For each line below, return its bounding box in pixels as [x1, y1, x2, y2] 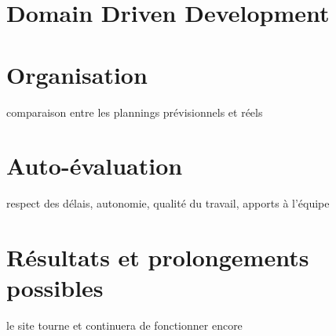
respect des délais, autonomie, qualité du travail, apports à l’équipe [6, 195, 330, 211]
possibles [6, 272, 104, 304]
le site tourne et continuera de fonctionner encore [6, 317, 243, 334]
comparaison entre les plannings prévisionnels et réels [6, 103, 263, 120]
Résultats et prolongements [6, 241, 309, 273]
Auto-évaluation [6, 150, 183, 182]
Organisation [6, 58, 148, 90]
